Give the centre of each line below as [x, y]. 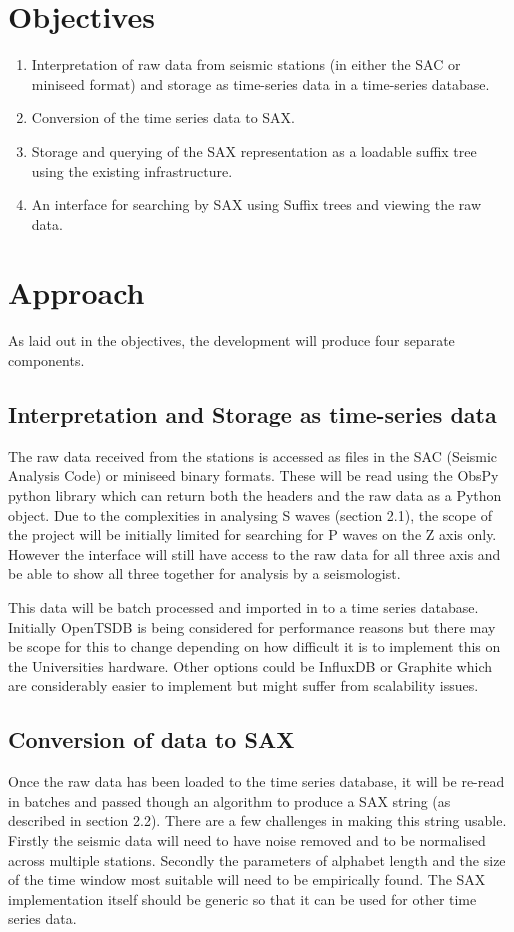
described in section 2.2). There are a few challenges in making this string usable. [257, 820]
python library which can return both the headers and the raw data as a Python [255, 494]
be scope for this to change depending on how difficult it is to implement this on [254, 646]
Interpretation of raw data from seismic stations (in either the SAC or [246, 64]
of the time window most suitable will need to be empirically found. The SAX [247, 879]
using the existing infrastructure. [132, 170]
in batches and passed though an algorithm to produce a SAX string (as [229, 800]
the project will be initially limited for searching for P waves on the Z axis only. [252, 534]
